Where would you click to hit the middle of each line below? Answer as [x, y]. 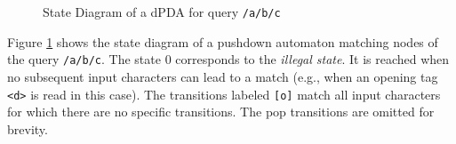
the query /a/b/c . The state [84, 59]
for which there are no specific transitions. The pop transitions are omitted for [221, 112]
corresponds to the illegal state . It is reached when [312, 59]
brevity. [28, 128]
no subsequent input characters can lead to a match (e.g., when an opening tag [223, 76]
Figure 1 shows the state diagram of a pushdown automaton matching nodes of [223, 41]
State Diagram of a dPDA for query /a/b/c [162, 12]
